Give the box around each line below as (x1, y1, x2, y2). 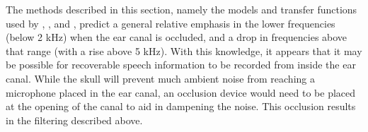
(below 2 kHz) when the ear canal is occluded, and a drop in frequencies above (6, 30, 347, 44)
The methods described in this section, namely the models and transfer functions (6, 2, 357, 16)
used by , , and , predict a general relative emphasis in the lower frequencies (6, 16, 335, 30)
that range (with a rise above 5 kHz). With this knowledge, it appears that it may (6, 43, 362, 58)
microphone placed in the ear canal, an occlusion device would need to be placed (6, 85, 356, 100)
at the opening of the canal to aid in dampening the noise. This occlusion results (6, 99, 356, 114)
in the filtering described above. (6, 112, 143, 127)
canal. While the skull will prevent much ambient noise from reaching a (6, 71, 315, 85)
